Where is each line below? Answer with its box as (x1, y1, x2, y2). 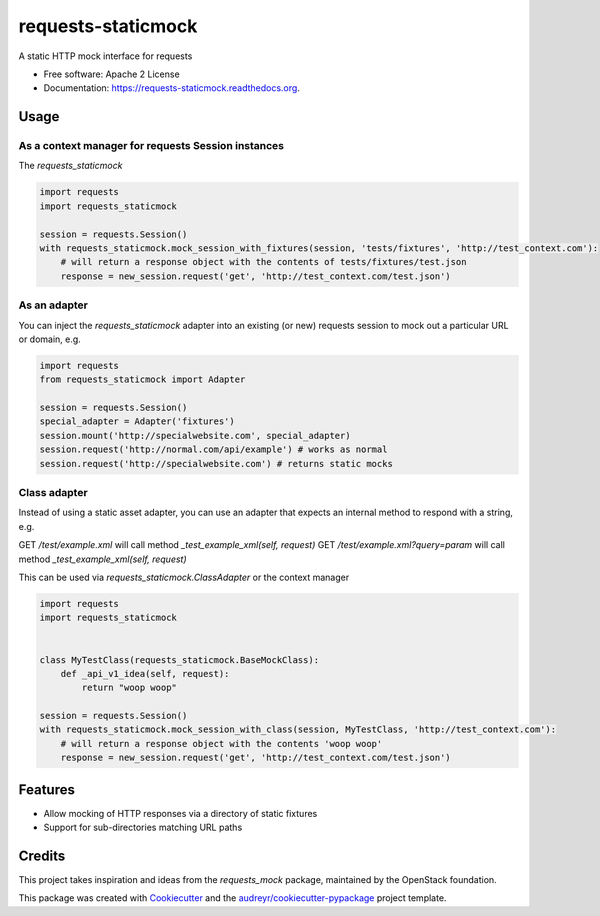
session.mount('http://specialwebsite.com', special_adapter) (39, 430, 351, 441)
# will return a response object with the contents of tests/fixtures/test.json (60, 256, 467, 268)
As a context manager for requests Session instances (18, 139, 285, 153)
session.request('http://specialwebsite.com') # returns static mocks (39, 458, 394, 469)
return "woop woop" (81, 682, 177, 694)
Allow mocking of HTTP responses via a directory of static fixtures (43, 807, 318, 819)
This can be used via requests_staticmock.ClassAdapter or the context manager (18, 571, 350, 583)
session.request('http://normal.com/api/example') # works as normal (39, 444, 388, 455)
